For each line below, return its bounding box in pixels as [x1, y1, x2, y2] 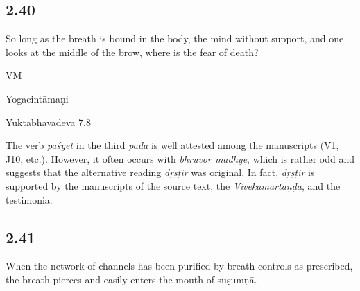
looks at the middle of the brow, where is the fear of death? [6, 44, 259, 59]
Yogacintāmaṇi [6, 91, 69, 105]
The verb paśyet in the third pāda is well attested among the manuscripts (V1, [6, 138, 339, 152]
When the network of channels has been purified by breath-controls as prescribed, [6, 258, 353, 273]
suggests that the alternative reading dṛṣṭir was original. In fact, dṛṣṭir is [6, 165, 315, 179]
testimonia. [6, 192, 53, 206]
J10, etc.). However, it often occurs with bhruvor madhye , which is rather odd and [6, 151, 355, 166]
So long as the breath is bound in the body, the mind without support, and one [6, 31, 344, 46]
